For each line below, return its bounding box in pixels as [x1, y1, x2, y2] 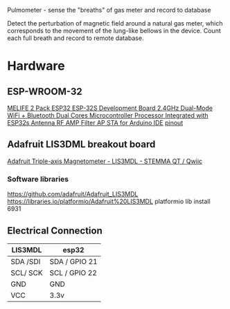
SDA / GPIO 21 [49, 256, 98, 266]
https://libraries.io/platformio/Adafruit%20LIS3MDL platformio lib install [7, 197, 211, 206]
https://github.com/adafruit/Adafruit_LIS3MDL [7, 190, 139, 198]
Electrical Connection [7, 225, 103, 236]
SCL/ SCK [10, 268, 43, 277]
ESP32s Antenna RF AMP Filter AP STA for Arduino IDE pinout [7, 119, 184, 127]
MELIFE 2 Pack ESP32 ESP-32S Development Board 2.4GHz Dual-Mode [7, 104, 213, 112]
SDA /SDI [10, 256, 41, 266]
